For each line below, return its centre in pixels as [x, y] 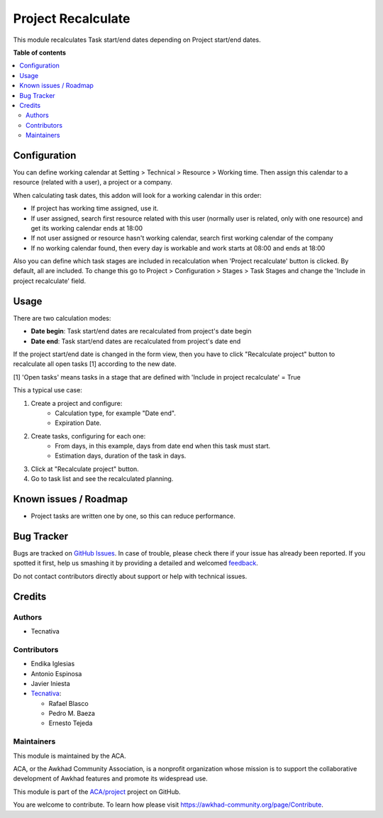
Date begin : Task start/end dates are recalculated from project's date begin [141, 331]
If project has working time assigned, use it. [95, 209]
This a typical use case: [48, 390]
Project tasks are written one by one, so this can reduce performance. [133, 516]
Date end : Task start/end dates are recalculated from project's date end [136, 341]
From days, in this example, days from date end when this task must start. [163, 446]
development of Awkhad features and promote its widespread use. [111, 779]
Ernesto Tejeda [71, 723]
